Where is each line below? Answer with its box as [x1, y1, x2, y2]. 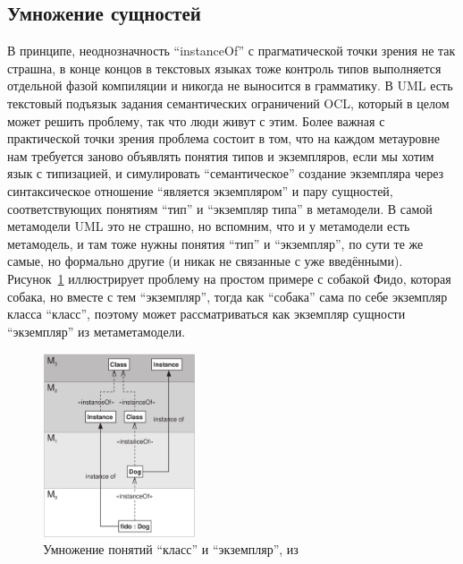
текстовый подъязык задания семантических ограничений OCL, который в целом [7, 93, 450, 112]
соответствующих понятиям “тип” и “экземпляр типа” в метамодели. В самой [7, 199, 433, 218]
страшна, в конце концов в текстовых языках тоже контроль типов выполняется [7, 58, 442, 77]
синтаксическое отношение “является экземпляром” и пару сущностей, [7, 181, 393, 200]
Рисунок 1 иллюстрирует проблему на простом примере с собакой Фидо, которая [7, 269, 451, 287]
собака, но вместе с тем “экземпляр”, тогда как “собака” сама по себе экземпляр [7, 286, 448, 305]
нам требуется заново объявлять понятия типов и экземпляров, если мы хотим [7, 146, 434, 165]
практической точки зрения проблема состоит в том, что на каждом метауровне [7, 129, 440, 148]
